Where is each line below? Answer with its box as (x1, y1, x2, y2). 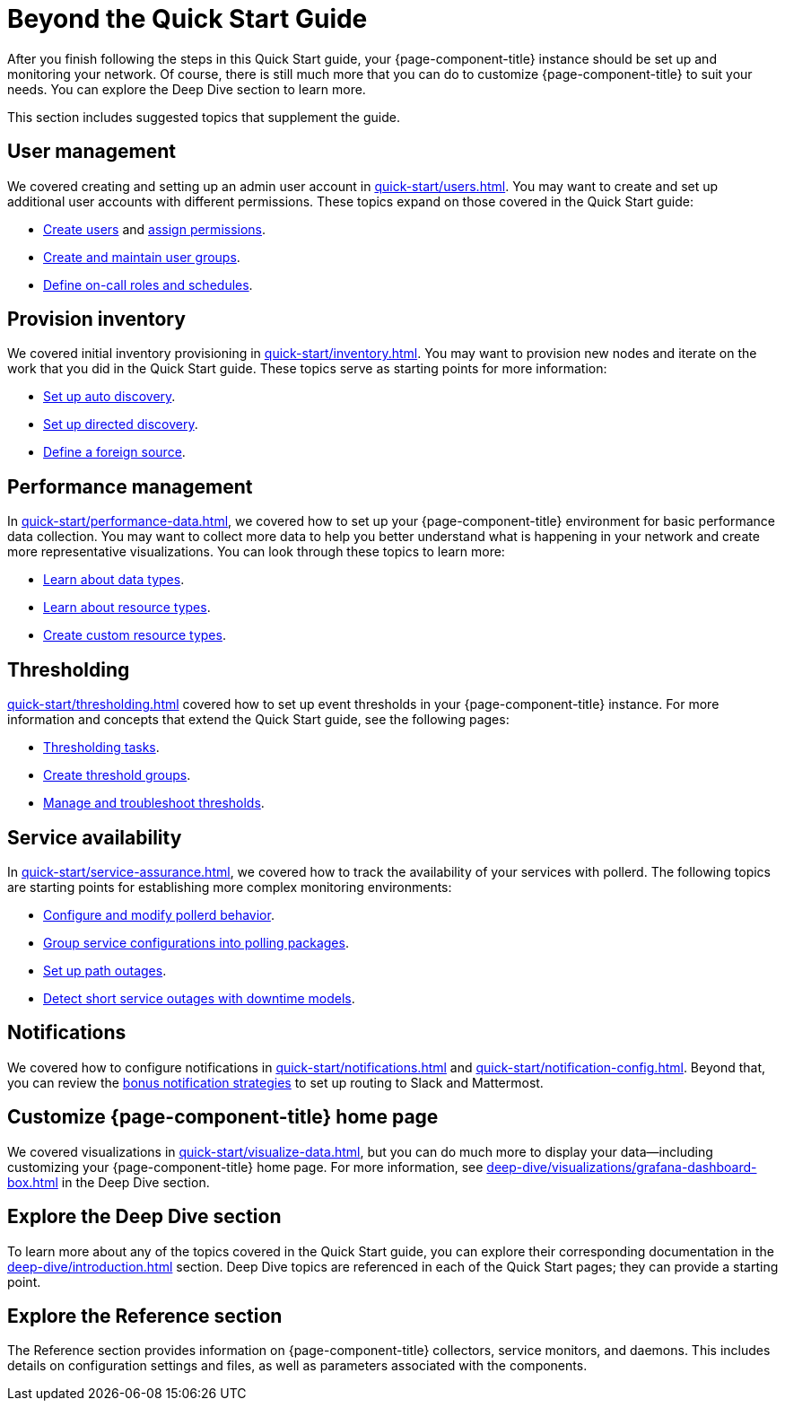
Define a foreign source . (43, 444, 186, 460)
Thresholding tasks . (43, 739, 160, 756)
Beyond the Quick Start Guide (7, 4, 368, 34)
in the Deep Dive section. (61, 1174, 210, 1190)
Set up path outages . (43, 962, 167, 978)
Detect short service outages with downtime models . (43, 990, 355, 1006)
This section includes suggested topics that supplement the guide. (7, 109, 400, 125)
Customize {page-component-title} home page (7, 1106, 439, 1129)
